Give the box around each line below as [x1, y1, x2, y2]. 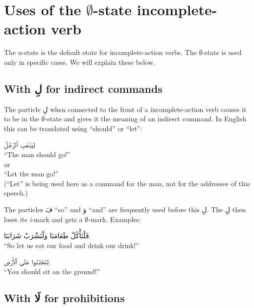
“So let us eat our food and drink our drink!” [4, 240, 139, 250]
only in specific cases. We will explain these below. [4, 56, 155, 67]
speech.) [4, 188, 28, 198]
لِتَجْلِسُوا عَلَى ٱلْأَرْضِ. [4, 256, 51, 267]
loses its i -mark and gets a [4, 214, 83, 224]
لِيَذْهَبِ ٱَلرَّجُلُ [4, 140, 35, 150]
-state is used [202, 47, 242, 57]
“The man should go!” [4, 149, 70, 160]
